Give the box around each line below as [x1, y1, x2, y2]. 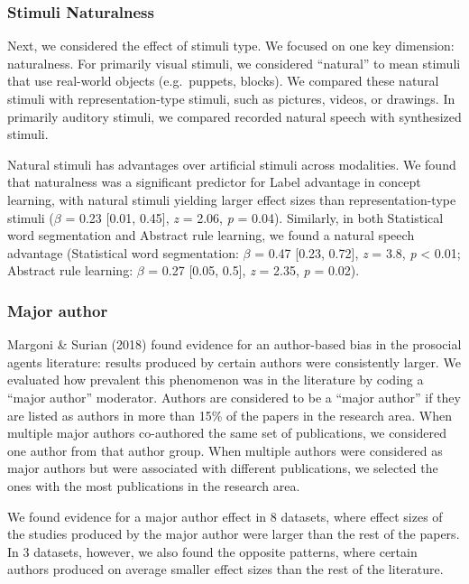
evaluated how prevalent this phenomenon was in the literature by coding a [7, 370, 424, 389]
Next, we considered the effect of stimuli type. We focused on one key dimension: [7, 36, 455, 55]
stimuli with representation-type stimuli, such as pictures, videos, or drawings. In [7, 89, 455, 107]
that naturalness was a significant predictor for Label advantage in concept [7, 172, 421, 191]
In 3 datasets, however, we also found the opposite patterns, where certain [7, 542, 418, 561]
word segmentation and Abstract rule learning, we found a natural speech [7, 226, 415, 245]
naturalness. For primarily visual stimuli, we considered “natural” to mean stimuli [7, 53, 461, 72]
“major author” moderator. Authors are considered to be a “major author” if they [7, 387, 461, 406]
